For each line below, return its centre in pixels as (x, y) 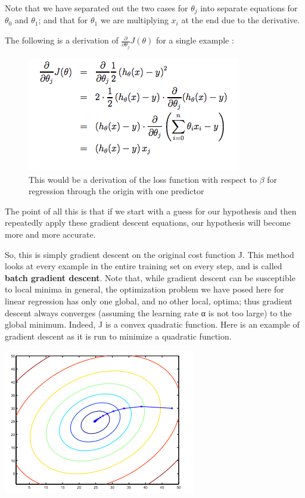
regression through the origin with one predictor (116, 191)
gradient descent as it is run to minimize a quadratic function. (118, 336)
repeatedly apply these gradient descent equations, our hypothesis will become (148, 222)
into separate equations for (249, 8)
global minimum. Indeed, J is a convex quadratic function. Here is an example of (152, 324)
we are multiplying (134, 20)
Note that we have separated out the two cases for (97, 8)
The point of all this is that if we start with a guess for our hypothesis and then (151, 211)
